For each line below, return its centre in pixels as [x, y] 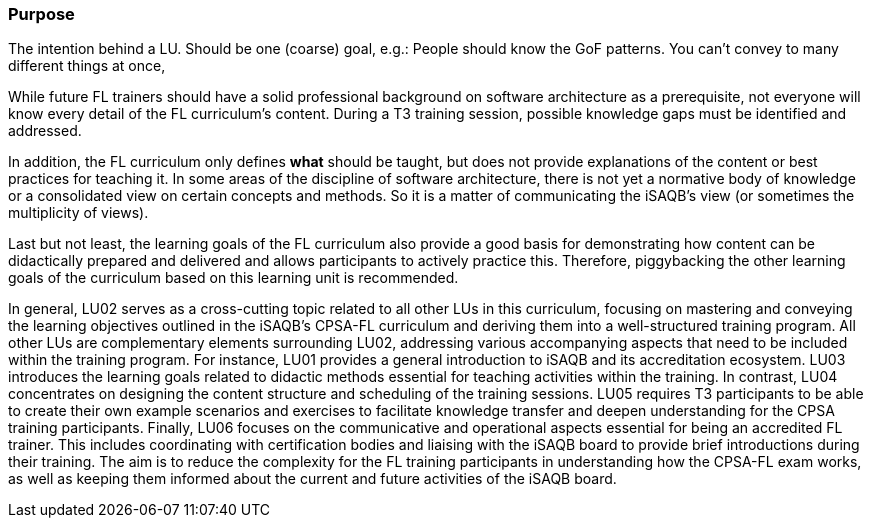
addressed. [45, 131]
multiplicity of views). [78, 213]
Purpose [41, 14]
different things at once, [87, 66]
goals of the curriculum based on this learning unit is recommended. [233, 278]
